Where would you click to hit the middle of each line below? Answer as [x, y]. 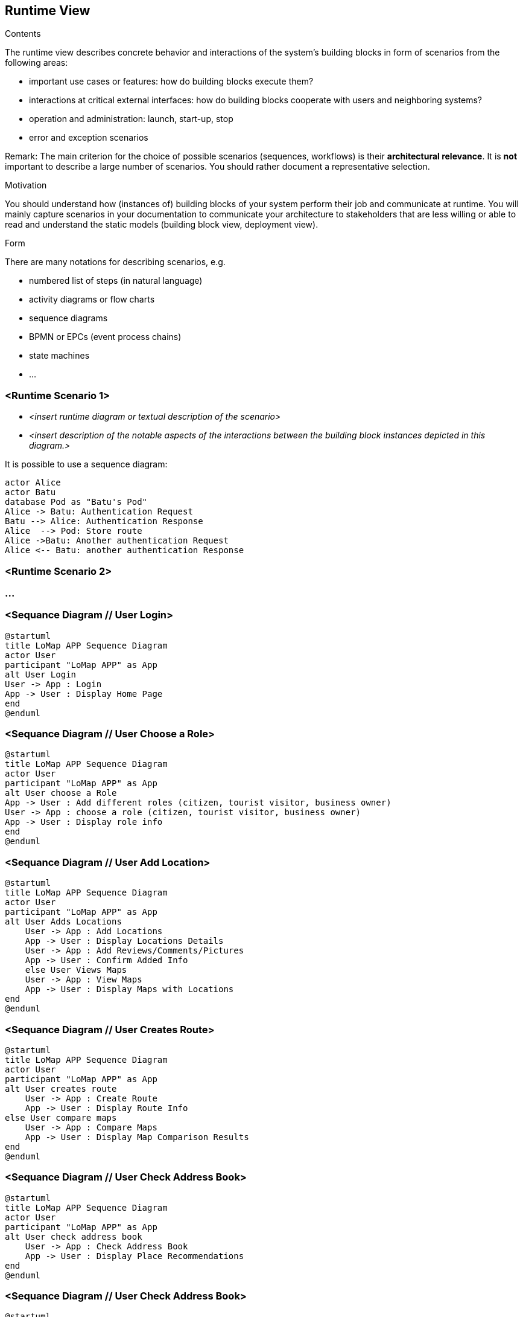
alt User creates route [61, 1088]
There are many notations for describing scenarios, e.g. [115, 262]
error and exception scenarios [89, 138]
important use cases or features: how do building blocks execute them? [171, 82]
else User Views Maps [76, 970]
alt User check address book [74, 1236]
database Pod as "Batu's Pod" [76, 502]
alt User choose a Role [61, 793]
